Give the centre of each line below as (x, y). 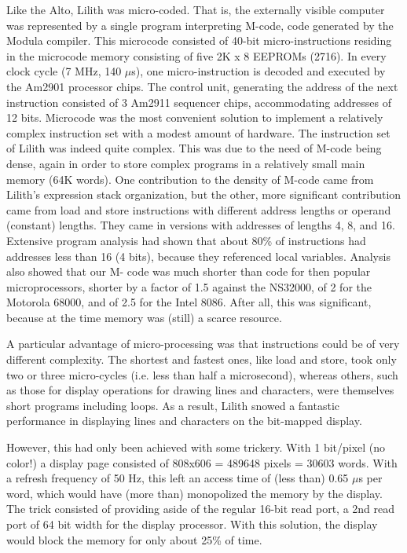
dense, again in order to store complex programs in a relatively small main (186, 163)
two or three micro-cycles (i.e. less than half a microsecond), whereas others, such (202, 374)
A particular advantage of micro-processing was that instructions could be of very (203, 344)
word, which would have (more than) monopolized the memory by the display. (194, 493)
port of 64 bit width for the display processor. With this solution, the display (192, 524)
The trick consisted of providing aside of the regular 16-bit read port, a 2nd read (201, 509)
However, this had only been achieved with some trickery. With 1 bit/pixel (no (196, 447)
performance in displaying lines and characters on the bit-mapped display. (184, 421)
